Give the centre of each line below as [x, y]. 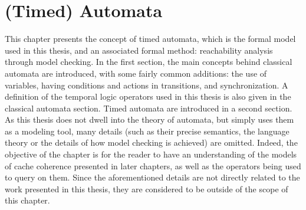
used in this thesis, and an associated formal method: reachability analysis [139, 50]
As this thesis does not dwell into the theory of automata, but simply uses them [149, 119]
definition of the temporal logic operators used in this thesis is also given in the [148, 96]
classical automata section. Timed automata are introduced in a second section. [149, 108]
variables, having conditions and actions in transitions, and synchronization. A [147, 85]
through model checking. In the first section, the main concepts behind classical [149, 62]
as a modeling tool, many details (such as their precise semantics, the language [147, 131]
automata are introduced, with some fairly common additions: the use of [136, 73]
